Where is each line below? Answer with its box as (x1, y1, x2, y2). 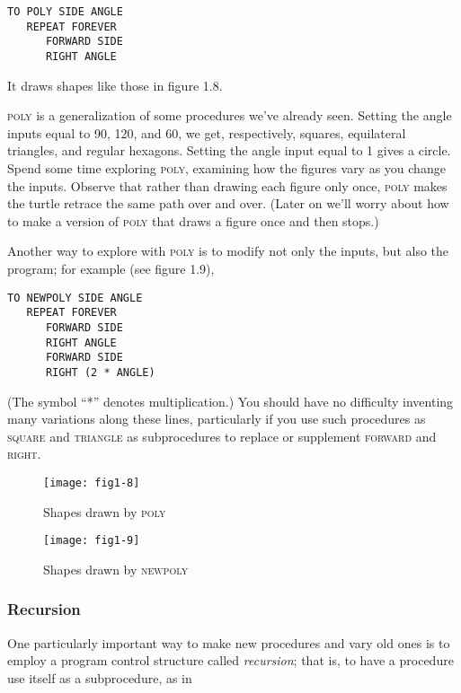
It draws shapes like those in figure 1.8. (7, 75, 223, 94)
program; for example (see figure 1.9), (7, 259, 215, 277)
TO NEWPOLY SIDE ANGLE (7, 291, 143, 304)
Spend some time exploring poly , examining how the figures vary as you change (7, 159, 446, 177)
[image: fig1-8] (43, 476, 140, 489)
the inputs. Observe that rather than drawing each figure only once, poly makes (7, 176, 448, 195)
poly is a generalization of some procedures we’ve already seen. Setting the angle (7, 106, 452, 125)
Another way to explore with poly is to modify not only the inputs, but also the (7, 241, 449, 260)
